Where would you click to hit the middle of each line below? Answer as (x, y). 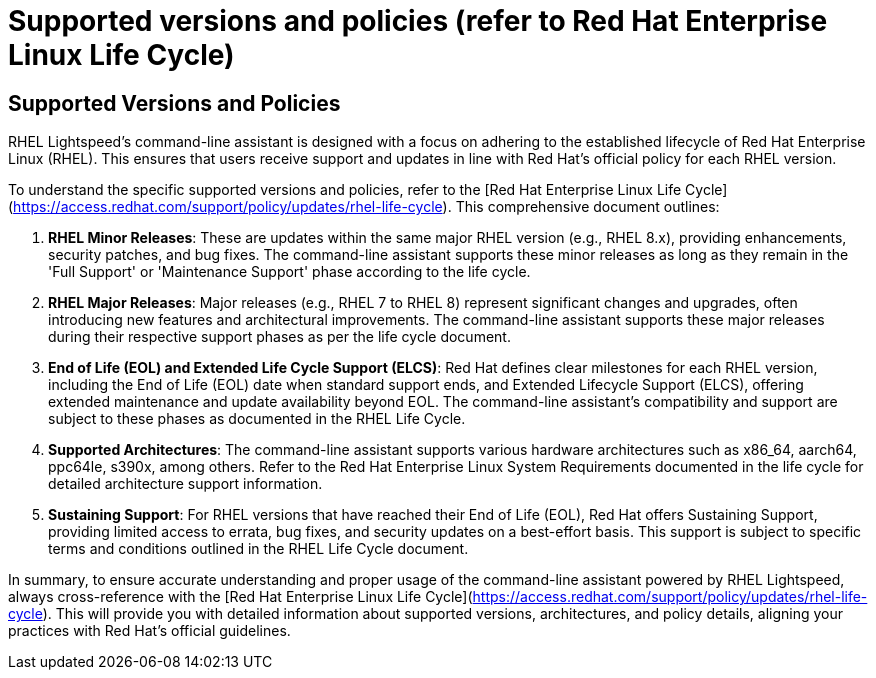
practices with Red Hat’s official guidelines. (149, 631)
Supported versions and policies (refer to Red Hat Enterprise (418, 21)
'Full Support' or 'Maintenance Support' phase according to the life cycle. (289, 272)
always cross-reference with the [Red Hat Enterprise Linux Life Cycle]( (240, 597)
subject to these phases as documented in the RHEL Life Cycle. (257, 419)
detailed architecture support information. (185, 484)
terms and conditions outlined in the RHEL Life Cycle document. (258, 549)
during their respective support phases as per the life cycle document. (279, 337)
